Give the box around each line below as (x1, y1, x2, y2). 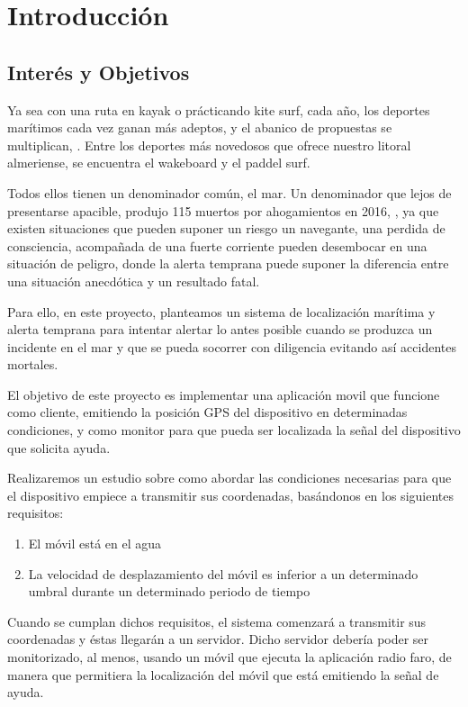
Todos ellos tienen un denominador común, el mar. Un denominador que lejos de (7, 183, 452, 202)
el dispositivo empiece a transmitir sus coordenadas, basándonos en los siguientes (7, 485, 454, 504)
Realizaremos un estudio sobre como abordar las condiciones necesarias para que (7, 468, 452, 487)
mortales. (7, 355, 58, 374)
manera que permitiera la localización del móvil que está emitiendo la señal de (7, 665, 439, 684)
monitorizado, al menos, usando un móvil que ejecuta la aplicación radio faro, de (7, 648, 452, 666)
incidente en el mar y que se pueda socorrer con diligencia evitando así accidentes (7, 337, 456, 356)
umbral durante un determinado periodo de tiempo (28, 582, 310, 601)
